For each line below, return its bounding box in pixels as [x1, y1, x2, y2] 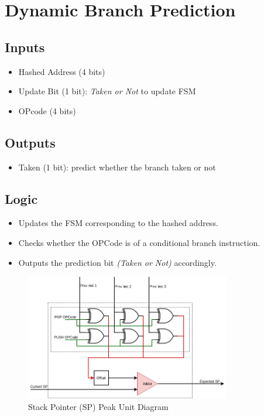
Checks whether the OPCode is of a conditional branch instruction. [18, 236, 260, 248]
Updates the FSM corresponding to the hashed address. [18, 217, 218, 229]
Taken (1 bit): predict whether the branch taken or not [18, 160, 216, 173]
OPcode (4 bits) [18, 104, 76, 117]
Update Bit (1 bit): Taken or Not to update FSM [18, 85, 196, 97]
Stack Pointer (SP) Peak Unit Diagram [28, 401, 169, 413]
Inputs [5, 37, 45, 56]
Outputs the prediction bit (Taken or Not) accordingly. [18, 256, 217, 268]
